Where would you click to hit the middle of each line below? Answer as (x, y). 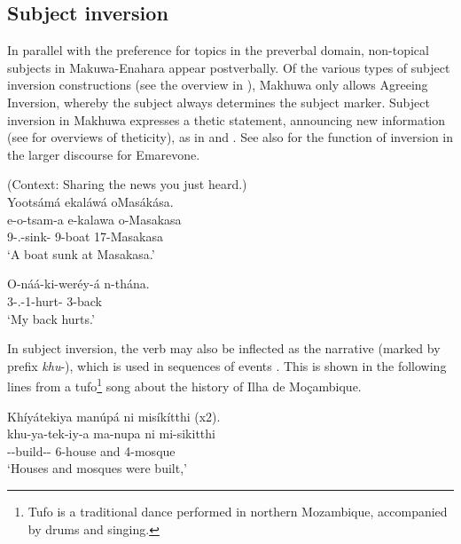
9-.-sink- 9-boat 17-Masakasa (85, 237)
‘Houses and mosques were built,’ (97, 468)
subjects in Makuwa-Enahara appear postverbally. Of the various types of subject (229, 67)
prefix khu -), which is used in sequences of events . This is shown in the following (227, 365)
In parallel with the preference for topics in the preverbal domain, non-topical (218, 50)
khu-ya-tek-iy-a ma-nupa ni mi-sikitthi (111, 434)
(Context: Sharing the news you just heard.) (127, 184)
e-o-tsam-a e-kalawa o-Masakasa (94, 219)
